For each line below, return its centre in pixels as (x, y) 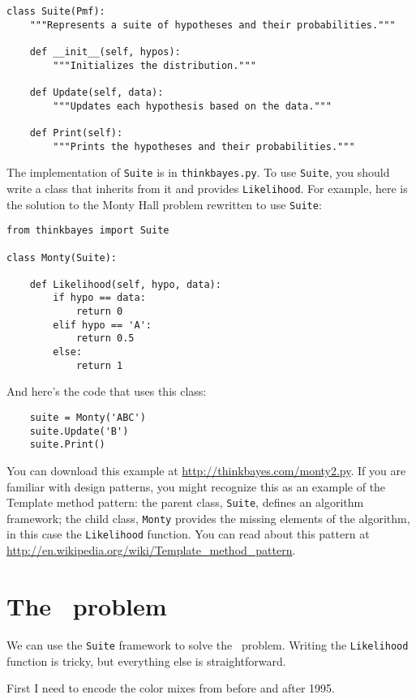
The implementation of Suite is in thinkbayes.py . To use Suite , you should (198, 172)
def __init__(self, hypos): (105, 51)
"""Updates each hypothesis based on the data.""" (192, 106)
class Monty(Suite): (62, 257)
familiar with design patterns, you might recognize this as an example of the (196, 486)
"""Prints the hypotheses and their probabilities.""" (204, 146)
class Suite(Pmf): (56, 11)
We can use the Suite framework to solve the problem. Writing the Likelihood (208, 644)
